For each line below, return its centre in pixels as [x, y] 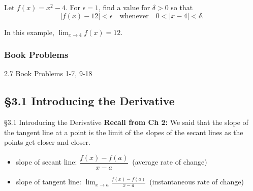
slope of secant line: [46, 162]
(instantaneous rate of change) [197, 182]
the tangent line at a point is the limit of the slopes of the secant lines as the [124, 132]
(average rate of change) [170, 162]
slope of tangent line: [49, 182]
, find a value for [124, 7]
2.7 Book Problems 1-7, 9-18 [48, 73]
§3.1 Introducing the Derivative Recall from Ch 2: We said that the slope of [126, 122]
